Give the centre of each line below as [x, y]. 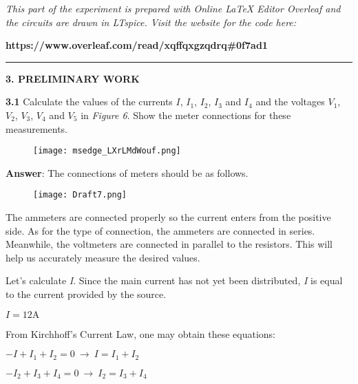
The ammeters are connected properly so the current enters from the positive [168, 217]
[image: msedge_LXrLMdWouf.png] [107, 151]
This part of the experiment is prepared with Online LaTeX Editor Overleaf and [173, 8]
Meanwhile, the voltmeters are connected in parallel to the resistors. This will [169, 244]
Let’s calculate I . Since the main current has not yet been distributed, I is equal [174, 280]
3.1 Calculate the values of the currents [89, 102]
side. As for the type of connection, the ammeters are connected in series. [160, 230]
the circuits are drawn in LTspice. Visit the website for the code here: [151, 22]
